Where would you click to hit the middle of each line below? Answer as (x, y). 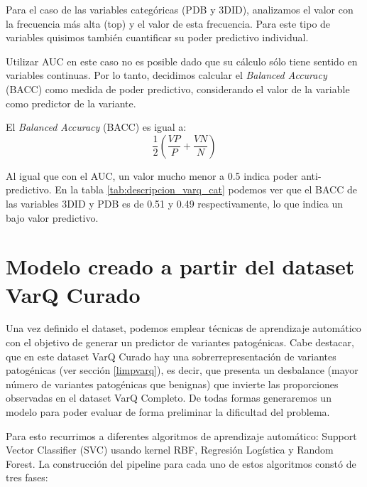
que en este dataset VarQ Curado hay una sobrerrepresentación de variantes (171, 356)
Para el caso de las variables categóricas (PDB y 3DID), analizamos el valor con (180, 9)
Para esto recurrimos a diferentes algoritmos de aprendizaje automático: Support (181, 435)
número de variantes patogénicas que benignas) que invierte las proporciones (172, 384)
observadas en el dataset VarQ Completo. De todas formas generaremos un (169, 398)
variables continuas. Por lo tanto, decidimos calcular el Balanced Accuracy (166, 75)
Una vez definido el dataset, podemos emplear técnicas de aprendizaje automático (183, 328)
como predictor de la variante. (71, 103)
